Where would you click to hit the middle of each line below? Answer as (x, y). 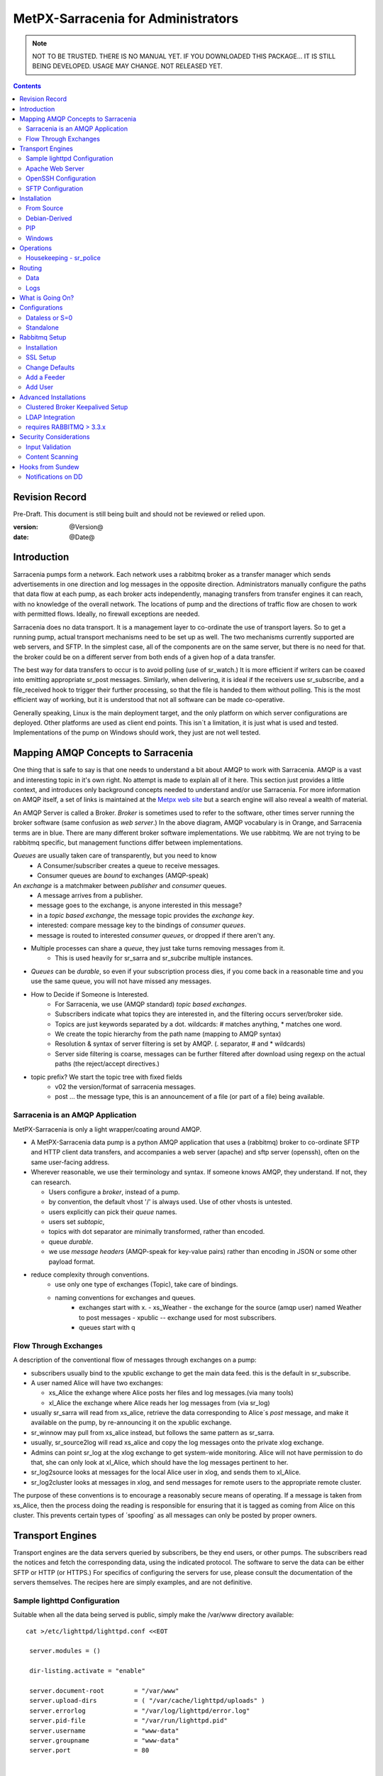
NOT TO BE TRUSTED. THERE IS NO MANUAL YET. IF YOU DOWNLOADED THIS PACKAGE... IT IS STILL (184, 56)
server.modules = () (65, 1651)
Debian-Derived (49, 218)
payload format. (72, 1262)
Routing (31, 268)
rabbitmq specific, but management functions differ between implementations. (128, 843)
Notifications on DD (54, 477)
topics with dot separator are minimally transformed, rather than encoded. (157, 1232)
